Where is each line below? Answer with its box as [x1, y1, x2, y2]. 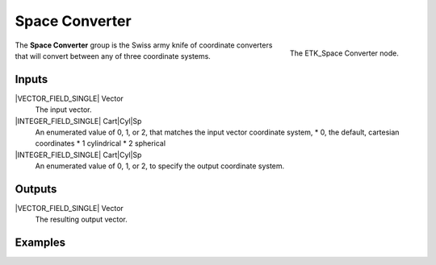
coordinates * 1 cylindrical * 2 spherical [35, 139, 166, 148]
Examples [15, 236, 66, 250]
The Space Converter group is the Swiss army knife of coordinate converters [15, 40, 273, 50]
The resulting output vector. [35, 214, 128, 225]
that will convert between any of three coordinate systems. [15, 51, 212, 60]
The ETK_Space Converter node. [289, 48, 399, 58]
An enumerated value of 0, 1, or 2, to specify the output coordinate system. [35, 161, 285, 171]
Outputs [15, 182, 57, 196]
